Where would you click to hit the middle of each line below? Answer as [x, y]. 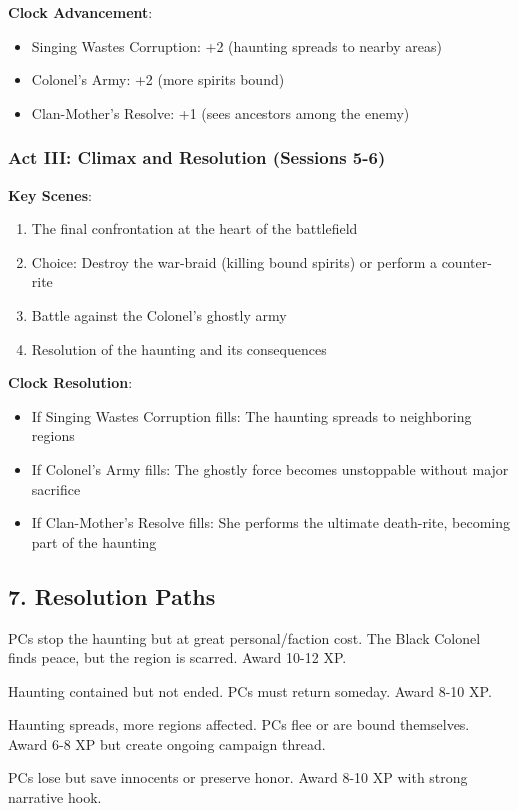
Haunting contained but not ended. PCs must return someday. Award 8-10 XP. [250, 690]
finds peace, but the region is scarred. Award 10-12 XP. [177, 657]
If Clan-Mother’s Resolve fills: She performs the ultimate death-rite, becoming [271, 522]
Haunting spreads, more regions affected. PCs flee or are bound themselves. [239, 724]
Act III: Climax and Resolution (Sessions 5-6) [197, 157]
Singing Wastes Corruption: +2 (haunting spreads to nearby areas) [236, 45]
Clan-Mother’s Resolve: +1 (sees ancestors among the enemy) [220, 112]
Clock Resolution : [70, 382]
